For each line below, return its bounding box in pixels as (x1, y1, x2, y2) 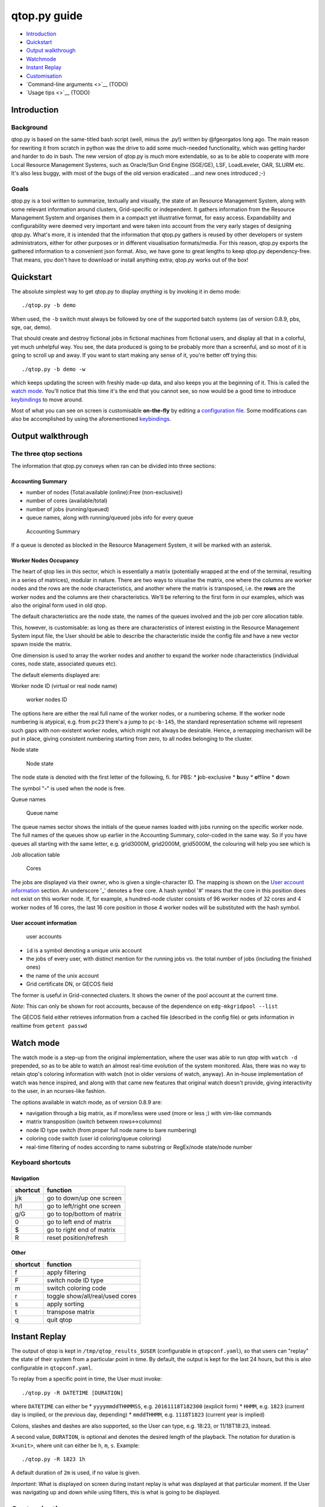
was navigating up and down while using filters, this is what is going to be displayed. (11, 1489, 221, 1496)
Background (11, 124, 48, 132)
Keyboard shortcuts (11, 1158, 71, 1166)
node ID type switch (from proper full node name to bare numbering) (26, 1126, 197, 1133)
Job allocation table (11, 851, 60, 858)
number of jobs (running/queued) (26, 505, 110, 512)
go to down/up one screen (46, 1194, 122, 1202)
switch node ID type (46, 1276, 104, 1284)
